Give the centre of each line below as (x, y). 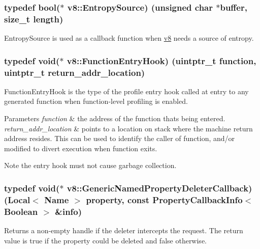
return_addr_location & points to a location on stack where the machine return (128, 128)
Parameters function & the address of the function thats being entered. (115, 118)
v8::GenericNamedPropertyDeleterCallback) (159, 188)
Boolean (21, 211)
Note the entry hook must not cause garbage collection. (90, 165)
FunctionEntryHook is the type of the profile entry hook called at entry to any (126, 91)
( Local (17, 199)
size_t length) (34, 19)
